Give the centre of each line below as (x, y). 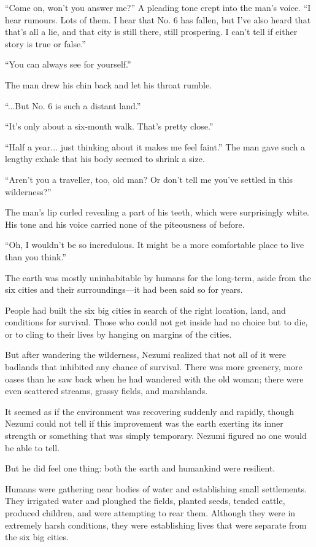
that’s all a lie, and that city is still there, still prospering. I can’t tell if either (151, 32)
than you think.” (36, 256)
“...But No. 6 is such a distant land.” (73, 105)
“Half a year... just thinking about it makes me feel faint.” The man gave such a (155, 146)
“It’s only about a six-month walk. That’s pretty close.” (109, 126)
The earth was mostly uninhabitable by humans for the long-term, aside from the (158, 277)
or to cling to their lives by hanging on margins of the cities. (118, 334)
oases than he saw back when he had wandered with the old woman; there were (154, 378)
